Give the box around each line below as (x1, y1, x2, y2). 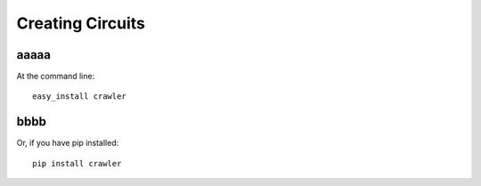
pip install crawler (32, 158, 122, 168)
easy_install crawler (32, 92, 126, 101)
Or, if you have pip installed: (16, 138, 119, 149)
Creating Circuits (16, 13, 146, 33)
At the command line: (16, 71, 95, 82)
